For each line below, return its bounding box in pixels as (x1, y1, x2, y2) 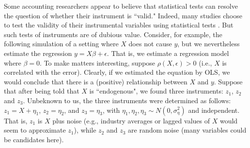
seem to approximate (4, 125, 66, 135)
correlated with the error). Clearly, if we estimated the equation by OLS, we (4, 67, 230, 77)
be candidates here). (4, 134, 64, 144)
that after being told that (4, 86, 79, 96)
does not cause (128, 39, 172, 49)
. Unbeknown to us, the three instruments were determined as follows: (23, 95, 231, 105)
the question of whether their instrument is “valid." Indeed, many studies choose (4, 10, 242, 20)
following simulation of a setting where (4, 39, 119, 49)
